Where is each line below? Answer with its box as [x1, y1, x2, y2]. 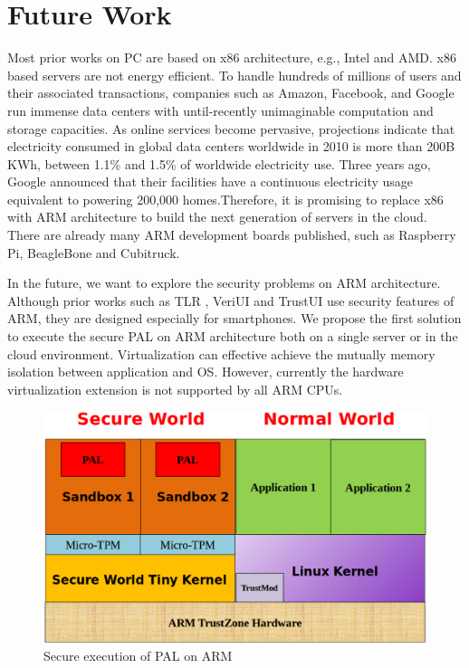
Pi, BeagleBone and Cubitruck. [7, 243, 180, 262]
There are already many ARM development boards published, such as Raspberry [7, 225, 456, 244]
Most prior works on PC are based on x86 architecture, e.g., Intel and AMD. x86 [7, 48, 456, 67]
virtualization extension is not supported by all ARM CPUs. [7, 379, 343, 398]
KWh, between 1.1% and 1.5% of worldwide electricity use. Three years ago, [7, 154, 431, 173]
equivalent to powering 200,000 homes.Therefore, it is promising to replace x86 [7, 189, 444, 208]
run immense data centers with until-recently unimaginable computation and [7, 100, 434, 119]
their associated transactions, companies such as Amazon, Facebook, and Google [7, 83, 455, 102]
